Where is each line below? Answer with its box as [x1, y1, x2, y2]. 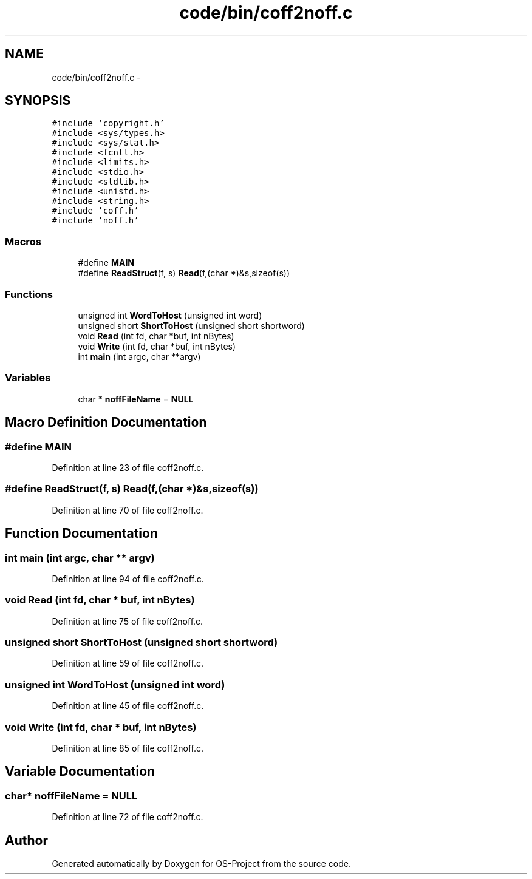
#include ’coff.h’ [52, 206, 139, 216]
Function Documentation [5, 526, 158, 541]
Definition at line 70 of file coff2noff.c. [52, 504, 203, 515]
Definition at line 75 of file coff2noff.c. [52, 616, 203, 626]
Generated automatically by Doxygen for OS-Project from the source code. [52, 858, 351, 869]
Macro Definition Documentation [5, 415, 207, 430]
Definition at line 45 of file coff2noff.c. [52, 701, 204, 711]
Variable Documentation [5, 764, 155, 779]
